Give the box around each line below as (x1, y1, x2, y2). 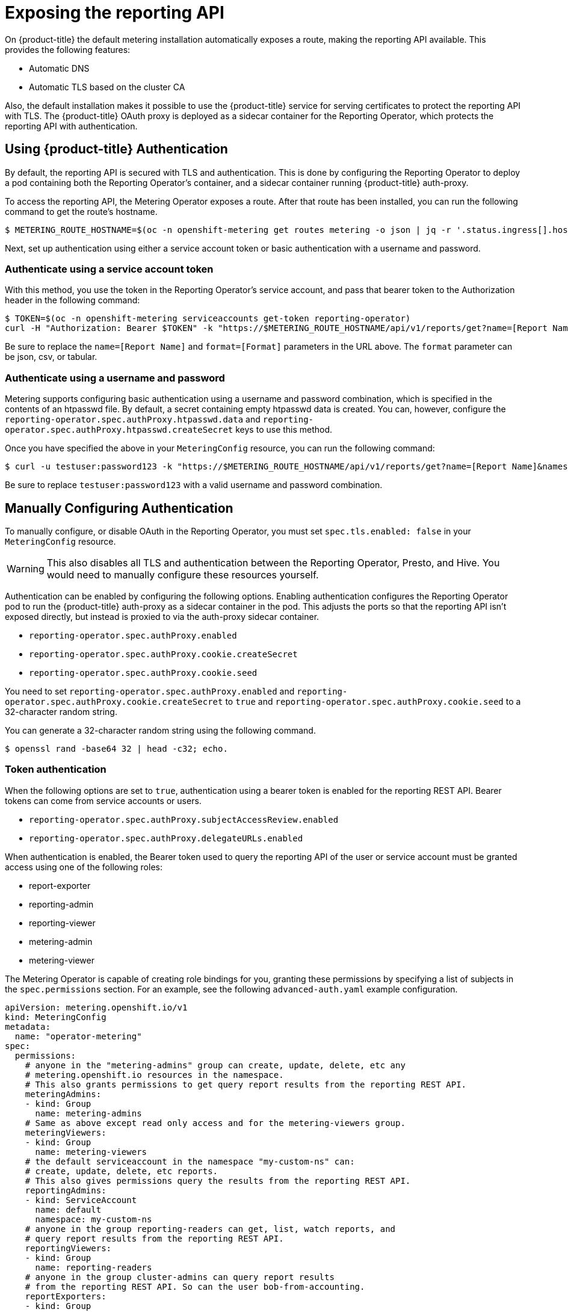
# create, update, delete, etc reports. (25, 1166, 218, 1176)
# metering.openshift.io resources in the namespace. (25, 1069, 284, 1080)
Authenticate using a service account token (5, 262, 214, 275)
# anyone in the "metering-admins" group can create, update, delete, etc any (25, 1060, 406, 1070)
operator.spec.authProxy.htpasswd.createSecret (5, 425, 233, 435)
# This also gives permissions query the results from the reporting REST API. (25, 1175, 411, 1186)
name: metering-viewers (35, 1146, 147, 1157)
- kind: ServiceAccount (25, 1195, 137, 1205)
